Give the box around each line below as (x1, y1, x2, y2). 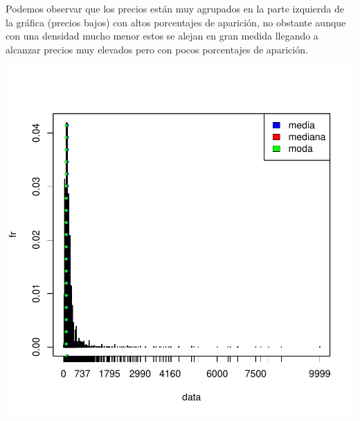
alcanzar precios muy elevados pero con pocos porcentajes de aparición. (6, 42, 308, 56)
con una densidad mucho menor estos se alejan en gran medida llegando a (6, 28, 318, 43)
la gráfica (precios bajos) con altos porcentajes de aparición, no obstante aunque (6, 15, 346, 29)
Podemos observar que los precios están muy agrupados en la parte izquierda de (6, 1, 344, 15)
